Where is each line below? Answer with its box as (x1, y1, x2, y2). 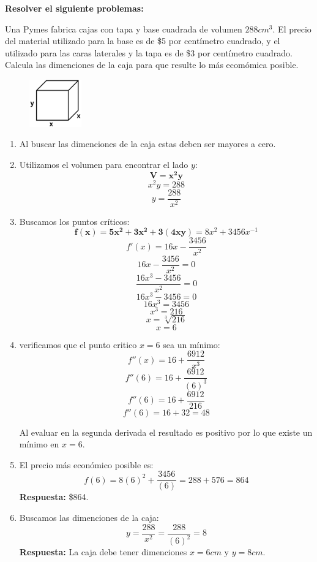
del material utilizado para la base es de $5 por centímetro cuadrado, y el (5, 34, 280, 47)
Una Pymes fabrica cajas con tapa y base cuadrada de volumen (5, 22, 242, 35)
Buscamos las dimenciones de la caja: (19, 511, 159, 524)
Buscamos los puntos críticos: (19, 215, 130, 227)
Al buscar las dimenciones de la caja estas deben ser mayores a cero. (19, 137, 276, 150)
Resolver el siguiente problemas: (5, 2, 144, 14)
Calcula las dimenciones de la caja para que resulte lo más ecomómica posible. (5, 58, 299, 71)
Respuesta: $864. (19, 490, 89, 503)
